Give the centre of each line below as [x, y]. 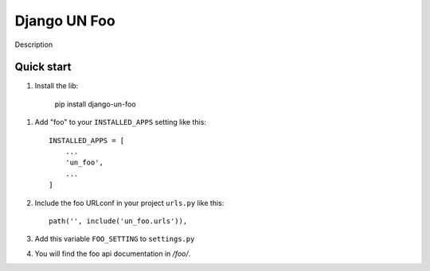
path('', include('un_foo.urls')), [118, 221]
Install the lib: [57, 86]
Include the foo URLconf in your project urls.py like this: [129, 203]
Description [34, 45]
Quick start [43, 67]
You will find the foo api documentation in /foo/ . [113, 254]
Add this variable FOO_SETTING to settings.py [115, 239]
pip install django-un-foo [95, 104]
